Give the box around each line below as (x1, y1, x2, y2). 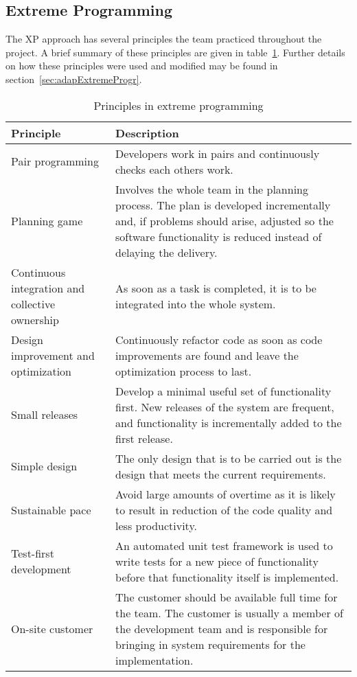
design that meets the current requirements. (115, 466, 326, 482)
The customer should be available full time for (115, 588, 338, 605)
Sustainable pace (11, 501, 91, 518)
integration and (11, 279, 85, 296)
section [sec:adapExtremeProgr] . (5, 71, 142, 86)
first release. (115, 430, 173, 446)
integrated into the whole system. (115, 295, 276, 312)
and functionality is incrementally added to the (115, 414, 342, 431)
